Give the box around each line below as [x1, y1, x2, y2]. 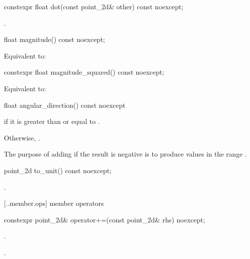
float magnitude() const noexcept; [4, 34, 105, 44]
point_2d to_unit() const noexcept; [4, 165, 112, 175]
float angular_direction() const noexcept [4, 100, 125, 110]
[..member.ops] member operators [4, 198, 104, 208]
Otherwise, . [4, 132, 41, 142]
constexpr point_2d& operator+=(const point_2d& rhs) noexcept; [4, 214, 205, 224]
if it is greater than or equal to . [4, 116, 100, 126]
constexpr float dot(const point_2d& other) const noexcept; [4, 1, 184, 11]
